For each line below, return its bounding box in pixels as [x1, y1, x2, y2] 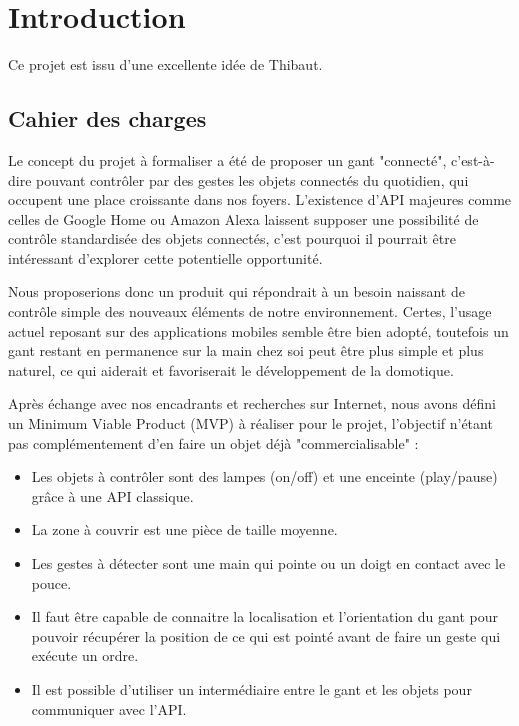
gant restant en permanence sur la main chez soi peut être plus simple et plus [8, 340, 484, 361]
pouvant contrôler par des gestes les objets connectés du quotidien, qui [36, 169, 469, 190]
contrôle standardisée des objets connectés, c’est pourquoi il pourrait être [8, 228, 456, 249]
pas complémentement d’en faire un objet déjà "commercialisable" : [8, 432, 419, 453]
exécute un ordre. [31, 645, 139, 666]
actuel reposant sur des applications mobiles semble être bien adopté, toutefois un [8, 320, 509, 341]
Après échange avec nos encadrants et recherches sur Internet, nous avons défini [8, 393, 496, 414]
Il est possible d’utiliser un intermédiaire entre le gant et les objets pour [31, 678, 472, 699]
